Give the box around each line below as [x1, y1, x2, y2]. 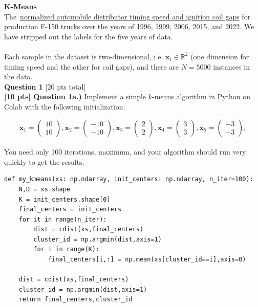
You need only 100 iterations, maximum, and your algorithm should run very [4, 146, 246, 157]
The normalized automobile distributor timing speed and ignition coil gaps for [4, 11, 251, 21]
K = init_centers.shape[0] [18, 195, 111, 203]
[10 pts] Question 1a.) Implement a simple [4, 91, 146, 102]
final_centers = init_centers [18, 206, 122, 213]
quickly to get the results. [4, 156, 84, 167]
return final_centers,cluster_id [18, 296, 133, 303]
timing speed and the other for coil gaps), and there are [4, 61, 179, 72]
